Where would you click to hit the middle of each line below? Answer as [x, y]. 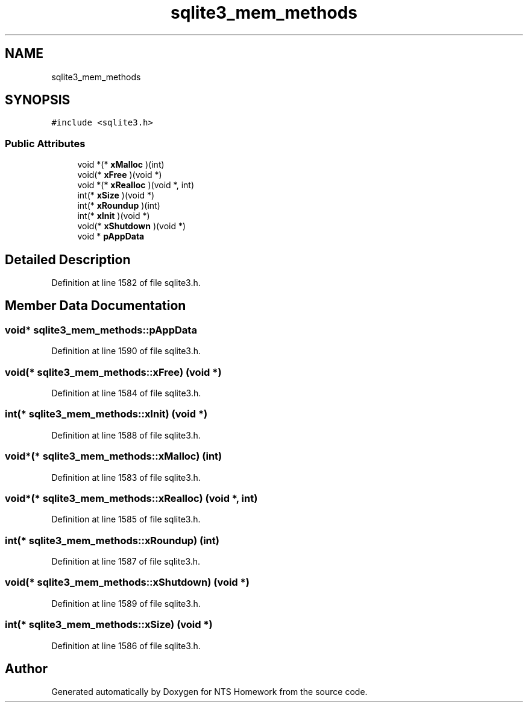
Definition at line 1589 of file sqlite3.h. [126, 603]
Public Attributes [45, 143]
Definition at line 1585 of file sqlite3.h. [126, 519]
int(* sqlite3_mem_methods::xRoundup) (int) [112, 540]
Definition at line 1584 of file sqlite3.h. [126, 393]
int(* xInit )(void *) [114, 216]
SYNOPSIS [38, 100]
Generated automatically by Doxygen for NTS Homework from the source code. [209, 692]
